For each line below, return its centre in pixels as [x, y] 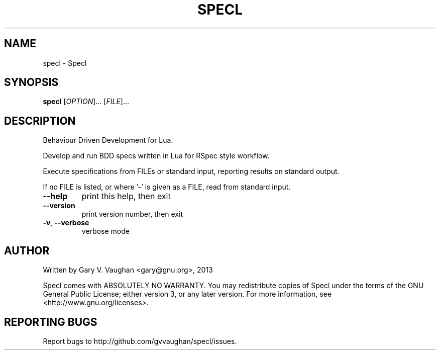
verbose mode [105, 231]
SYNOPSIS [31, 82]
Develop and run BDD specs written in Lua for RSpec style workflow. [156, 156]
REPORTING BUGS [51, 322]
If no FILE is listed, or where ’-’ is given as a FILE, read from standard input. [167, 187]
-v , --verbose [66, 223]
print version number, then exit [132, 214]
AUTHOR [27, 250]
